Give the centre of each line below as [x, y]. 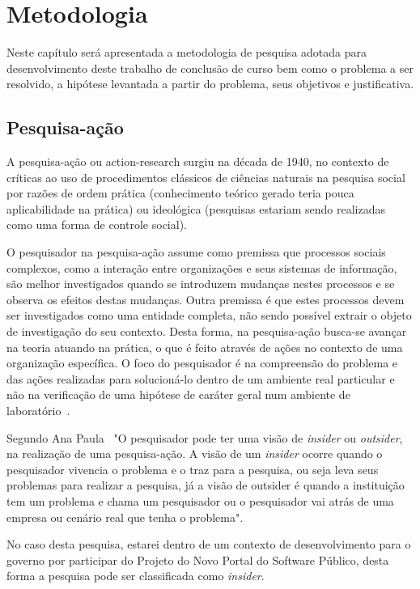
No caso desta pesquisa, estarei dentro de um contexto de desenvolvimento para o [209, 544]
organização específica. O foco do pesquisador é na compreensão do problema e [202, 363]
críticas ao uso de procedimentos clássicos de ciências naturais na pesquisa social [206, 177]
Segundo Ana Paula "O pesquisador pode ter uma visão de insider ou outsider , [205, 437]
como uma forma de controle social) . [97, 225]
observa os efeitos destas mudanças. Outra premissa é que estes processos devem [206, 299]
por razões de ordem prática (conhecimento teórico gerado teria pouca [180, 193]
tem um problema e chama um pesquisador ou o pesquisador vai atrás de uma [200, 500]
